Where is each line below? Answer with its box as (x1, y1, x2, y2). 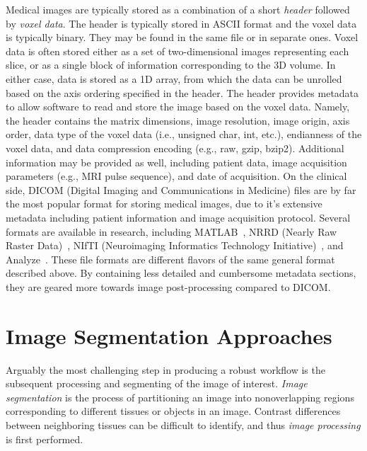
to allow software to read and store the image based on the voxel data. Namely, (6, 99, 350, 114)
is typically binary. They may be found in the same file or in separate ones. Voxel (6, 30, 359, 45)
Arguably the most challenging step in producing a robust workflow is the (6, 362, 325, 377)
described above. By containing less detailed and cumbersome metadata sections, (6, 266, 356, 280)
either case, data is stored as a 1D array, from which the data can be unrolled (6, 71, 342, 86)
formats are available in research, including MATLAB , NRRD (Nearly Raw (6, 224, 337, 239)
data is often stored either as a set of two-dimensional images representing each (6, 43, 349, 58)
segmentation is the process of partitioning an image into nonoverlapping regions (6, 389, 354, 404)
